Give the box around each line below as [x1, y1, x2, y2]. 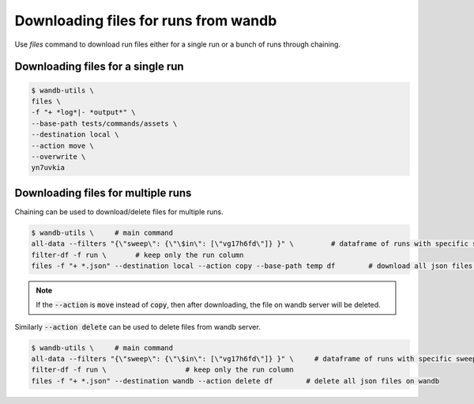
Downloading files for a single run [14, 60, 185, 74]
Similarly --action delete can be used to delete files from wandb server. [14, 322, 261, 331]
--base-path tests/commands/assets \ [31, 119, 178, 128]
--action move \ [31, 141, 95, 150]
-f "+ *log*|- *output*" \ [31, 108, 136, 117]
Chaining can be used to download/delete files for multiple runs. [14, 206, 224, 217]
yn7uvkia [31, 163, 66, 172]
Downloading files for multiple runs [14, 186, 192, 199]
